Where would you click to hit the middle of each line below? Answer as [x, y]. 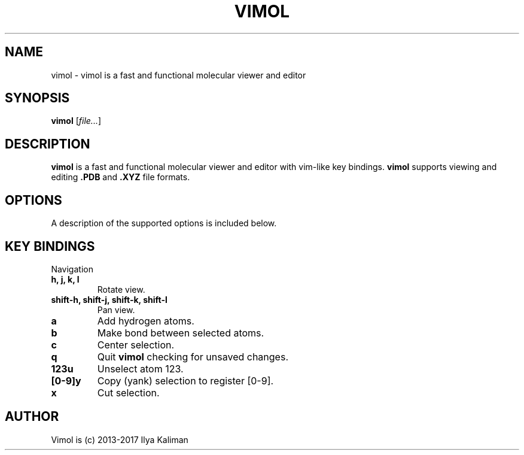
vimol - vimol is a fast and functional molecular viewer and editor [179, 75]
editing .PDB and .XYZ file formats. [121, 177]
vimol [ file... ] [76, 121]
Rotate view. [121, 289]
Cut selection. [128, 392]
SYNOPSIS [37, 98]
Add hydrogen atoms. [146, 321]
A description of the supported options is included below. [164, 223]
